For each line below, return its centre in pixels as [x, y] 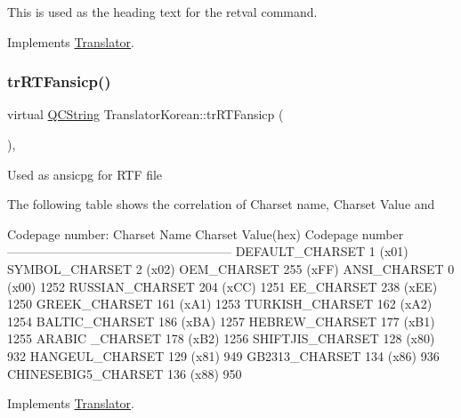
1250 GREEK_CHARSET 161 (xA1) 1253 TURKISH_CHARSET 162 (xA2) [220, 304]
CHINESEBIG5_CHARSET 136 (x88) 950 [125, 373]
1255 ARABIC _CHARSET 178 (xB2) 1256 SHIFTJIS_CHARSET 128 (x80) [221, 338]
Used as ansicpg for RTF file [85, 174]
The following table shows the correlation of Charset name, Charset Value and [221, 204]
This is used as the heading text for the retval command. [162, 12]
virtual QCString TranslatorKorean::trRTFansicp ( [146, 114]
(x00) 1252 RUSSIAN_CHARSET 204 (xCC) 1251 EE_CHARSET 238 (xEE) [222, 286]
